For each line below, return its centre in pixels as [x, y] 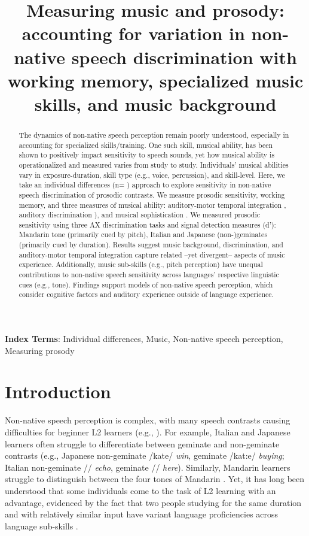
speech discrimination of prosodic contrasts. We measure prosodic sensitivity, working [152, 194]
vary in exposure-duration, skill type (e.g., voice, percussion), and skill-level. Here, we [152, 175]
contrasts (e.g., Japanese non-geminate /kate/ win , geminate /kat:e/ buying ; [145, 455]
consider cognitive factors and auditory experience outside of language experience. [146, 294]
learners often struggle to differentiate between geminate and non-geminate [142, 443]
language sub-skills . [42, 526]
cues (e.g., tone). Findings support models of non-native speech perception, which [146, 284]
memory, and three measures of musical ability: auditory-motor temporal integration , [152, 205]
